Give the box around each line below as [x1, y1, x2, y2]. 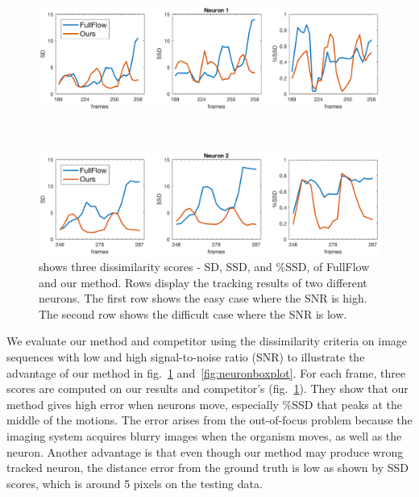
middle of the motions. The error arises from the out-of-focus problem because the [6, 411, 413, 428]
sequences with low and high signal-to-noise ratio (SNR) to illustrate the [6, 349, 365, 365]
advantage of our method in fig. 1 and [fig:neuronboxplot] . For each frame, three [6, 364, 406, 381]
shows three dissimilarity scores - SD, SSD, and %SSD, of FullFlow [39, 258, 370, 275]
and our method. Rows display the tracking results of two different [39, 274, 367, 290]
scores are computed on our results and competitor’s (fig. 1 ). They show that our [6, 380, 409, 397]
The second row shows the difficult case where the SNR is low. [39, 305, 347, 322]
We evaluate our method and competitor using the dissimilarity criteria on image [6, 332, 408, 349]
